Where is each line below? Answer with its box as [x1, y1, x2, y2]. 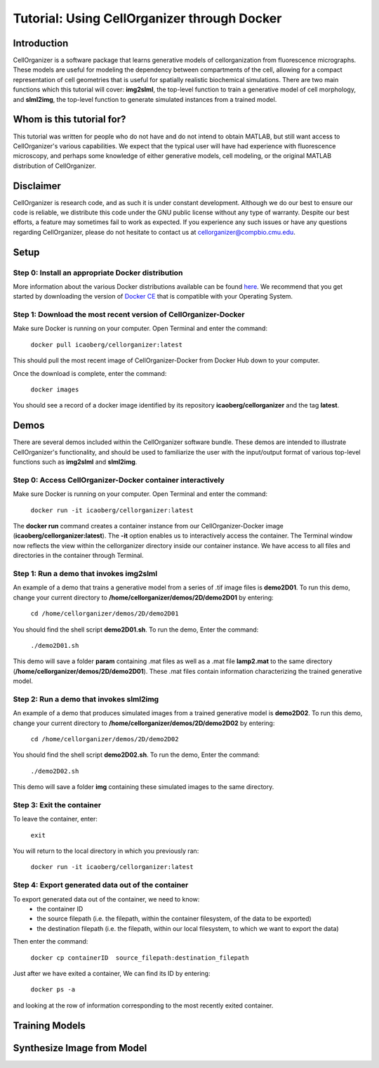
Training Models [13, 1020, 86, 1031]
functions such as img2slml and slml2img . [13, 457, 138, 467]
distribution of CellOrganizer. [13, 162, 96, 170]
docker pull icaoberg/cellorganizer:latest [30, 341, 182, 349]
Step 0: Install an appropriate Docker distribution [13, 268, 183, 278]
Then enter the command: [13, 937, 88, 946]
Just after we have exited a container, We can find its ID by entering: [13, 969, 211, 977]
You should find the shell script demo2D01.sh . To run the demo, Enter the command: [13, 625, 259, 634]
